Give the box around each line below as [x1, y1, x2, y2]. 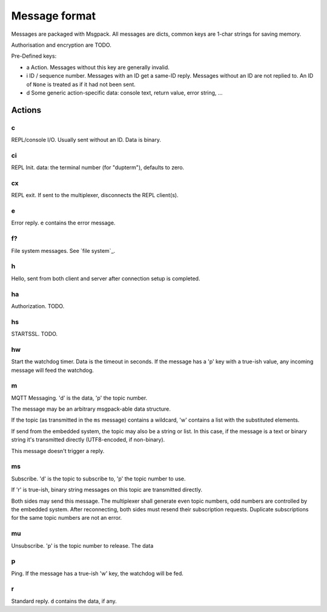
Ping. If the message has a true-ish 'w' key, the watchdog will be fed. [11, 570, 184, 577]
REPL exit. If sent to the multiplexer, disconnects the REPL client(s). [11, 192, 179, 199]
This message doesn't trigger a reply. [11, 447, 105, 454]
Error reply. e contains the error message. [11, 219, 116, 227]
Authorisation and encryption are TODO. [11, 41, 111, 49]
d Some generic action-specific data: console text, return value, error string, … [26, 89, 223, 96]
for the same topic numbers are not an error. [11, 514, 122, 522]
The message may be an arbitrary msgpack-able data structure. [11, 405, 171, 412]
